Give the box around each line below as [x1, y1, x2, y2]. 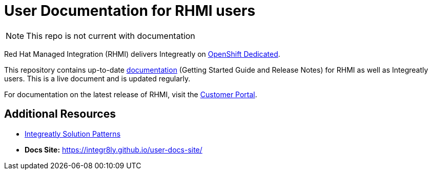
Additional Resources [4, 107, 116, 121]
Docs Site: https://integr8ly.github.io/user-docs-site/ [25, 145, 202, 154]
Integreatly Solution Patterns [25, 129, 121, 138]
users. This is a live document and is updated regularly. [4, 74, 191, 83]
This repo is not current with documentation [26, 30, 195, 41]
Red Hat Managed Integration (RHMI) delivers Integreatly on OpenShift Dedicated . [4, 49, 280, 58]
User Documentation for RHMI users [4, 2, 256, 19]
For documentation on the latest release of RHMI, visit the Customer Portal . [4, 90, 257, 99]
